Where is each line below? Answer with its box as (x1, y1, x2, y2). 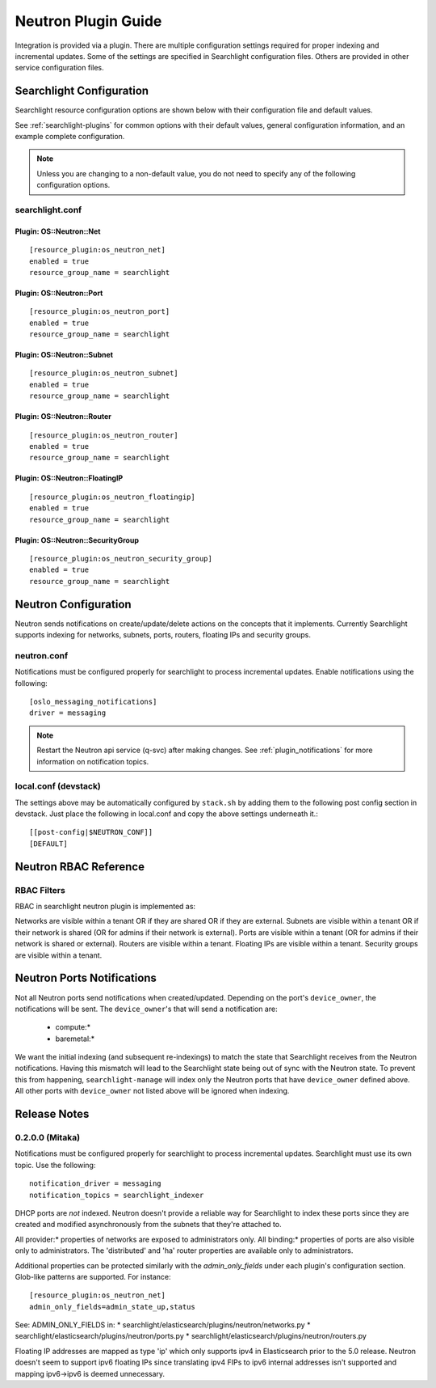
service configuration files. (15, 63, 104, 73)
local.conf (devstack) (15, 781, 101, 792)
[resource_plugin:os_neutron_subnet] (29, 369, 179, 378)
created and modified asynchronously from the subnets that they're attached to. (15, 1220, 282, 1229)
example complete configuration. (15, 132, 125, 142)
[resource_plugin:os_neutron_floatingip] (29, 492, 195, 501)
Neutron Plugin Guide (15, 12, 162, 30)
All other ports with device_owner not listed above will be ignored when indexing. (15, 1086, 290, 1096)
